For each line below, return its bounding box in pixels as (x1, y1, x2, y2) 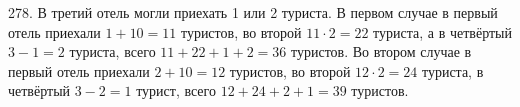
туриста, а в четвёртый (373, 21, 512, 42)
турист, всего (136, 80, 216, 101)
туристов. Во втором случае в (291, 41, 472, 62)
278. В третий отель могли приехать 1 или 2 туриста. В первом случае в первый (8, 2, 498, 22)
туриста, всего (69, 41, 156, 62)
